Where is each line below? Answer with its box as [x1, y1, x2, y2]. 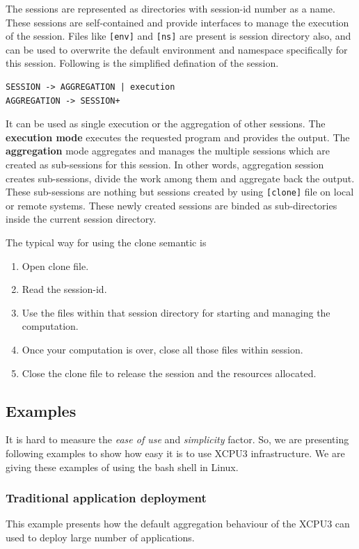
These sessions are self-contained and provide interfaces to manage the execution [6, 15, 349, 29]
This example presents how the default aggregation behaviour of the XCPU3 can [6, 516, 350, 531]
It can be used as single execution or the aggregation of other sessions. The [6, 116, 326, 131]
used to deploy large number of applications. [6, 530, 195, 544]
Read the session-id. [22, 282, 107, 296]
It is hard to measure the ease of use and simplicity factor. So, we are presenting [6, 432, 349, 447]
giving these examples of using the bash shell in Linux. [6, 459, 239, 474]
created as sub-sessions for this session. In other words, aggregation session [6, 157, 324, 171]
